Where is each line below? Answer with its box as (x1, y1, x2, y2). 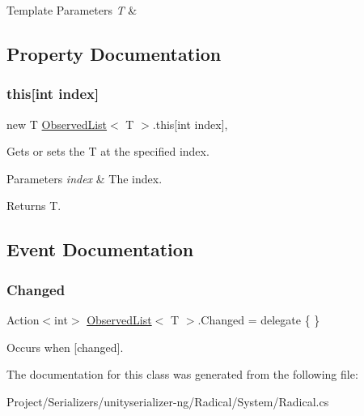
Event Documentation (6, 237, 194, 262)
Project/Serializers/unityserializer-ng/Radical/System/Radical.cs (6, 392, 329, 410)
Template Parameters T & (6, 2, 138, 18)
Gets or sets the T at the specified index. (6, 143, 210, 160)
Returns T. (6, 197, 61, 214)
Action (6, 311, 40, 328)
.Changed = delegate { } (197, 311, 320, 328)
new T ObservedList (6, 115, 108, 132)
